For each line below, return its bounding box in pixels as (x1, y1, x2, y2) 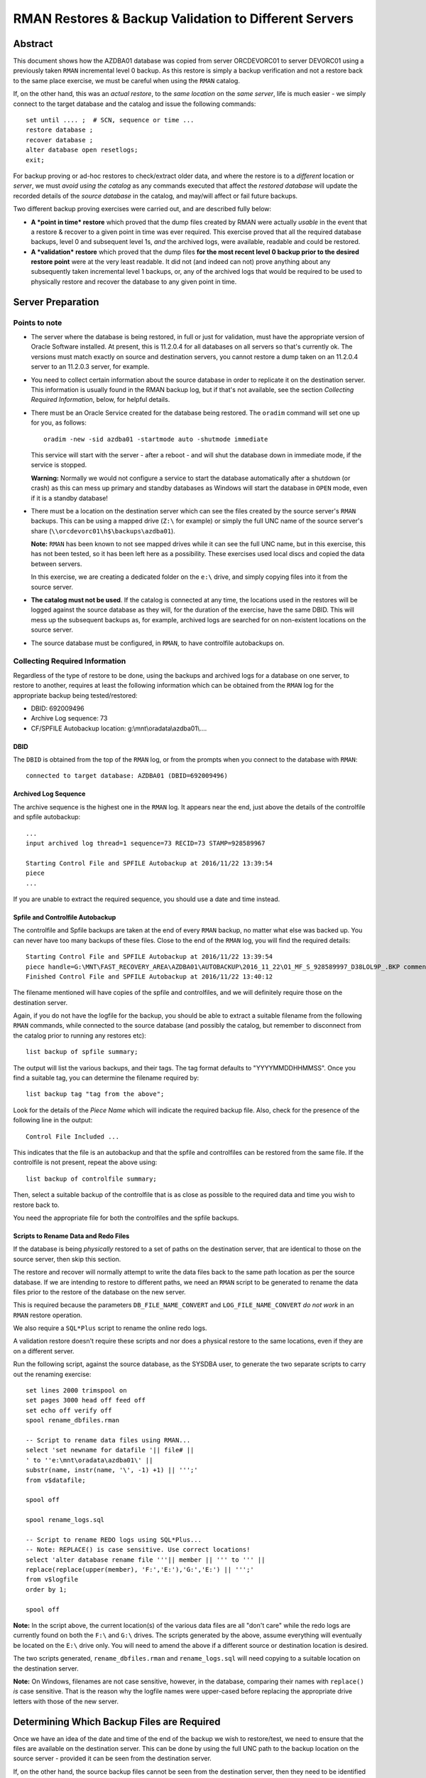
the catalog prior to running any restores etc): (13, 1031, 147, 1040)
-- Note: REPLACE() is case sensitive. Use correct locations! (26, 1545, 251, 1554)
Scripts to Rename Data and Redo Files (13, 1231, 130, 1240)
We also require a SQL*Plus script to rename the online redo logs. (13, 1324, 207, 1333)
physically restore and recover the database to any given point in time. (31, 277, 237, 286)
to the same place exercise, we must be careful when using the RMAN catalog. (13, 76, 241, 85)
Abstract (13, 38, 53, 50)
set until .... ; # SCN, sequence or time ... (26, 116, 195, 124)
